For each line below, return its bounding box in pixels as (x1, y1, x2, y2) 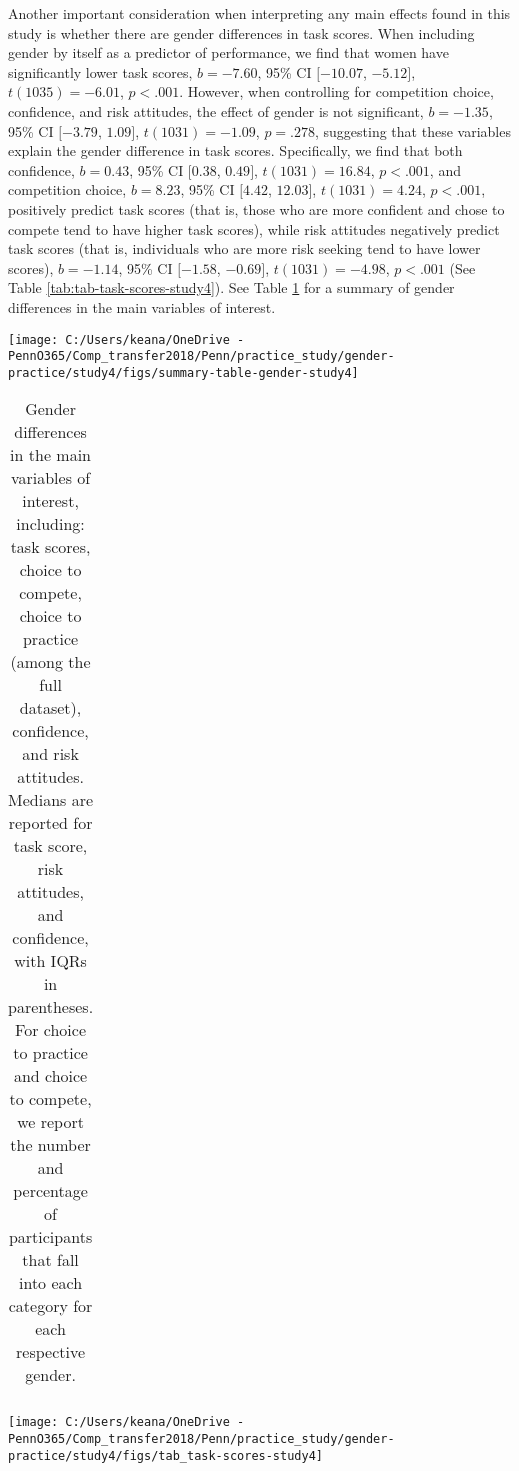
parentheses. (8, 995, 94, 1019)
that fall (22, 1248, 79, 1272)
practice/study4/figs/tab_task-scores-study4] (8, 1448, 323, 1463)
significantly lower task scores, (8, 61, 193, 82)
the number (10, 1133, 91, 1157)
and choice (13, 1064, 88, 1088)
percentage (13, 1179, 88, 1203)
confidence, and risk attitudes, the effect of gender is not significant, (8, 100, 424, 121)
